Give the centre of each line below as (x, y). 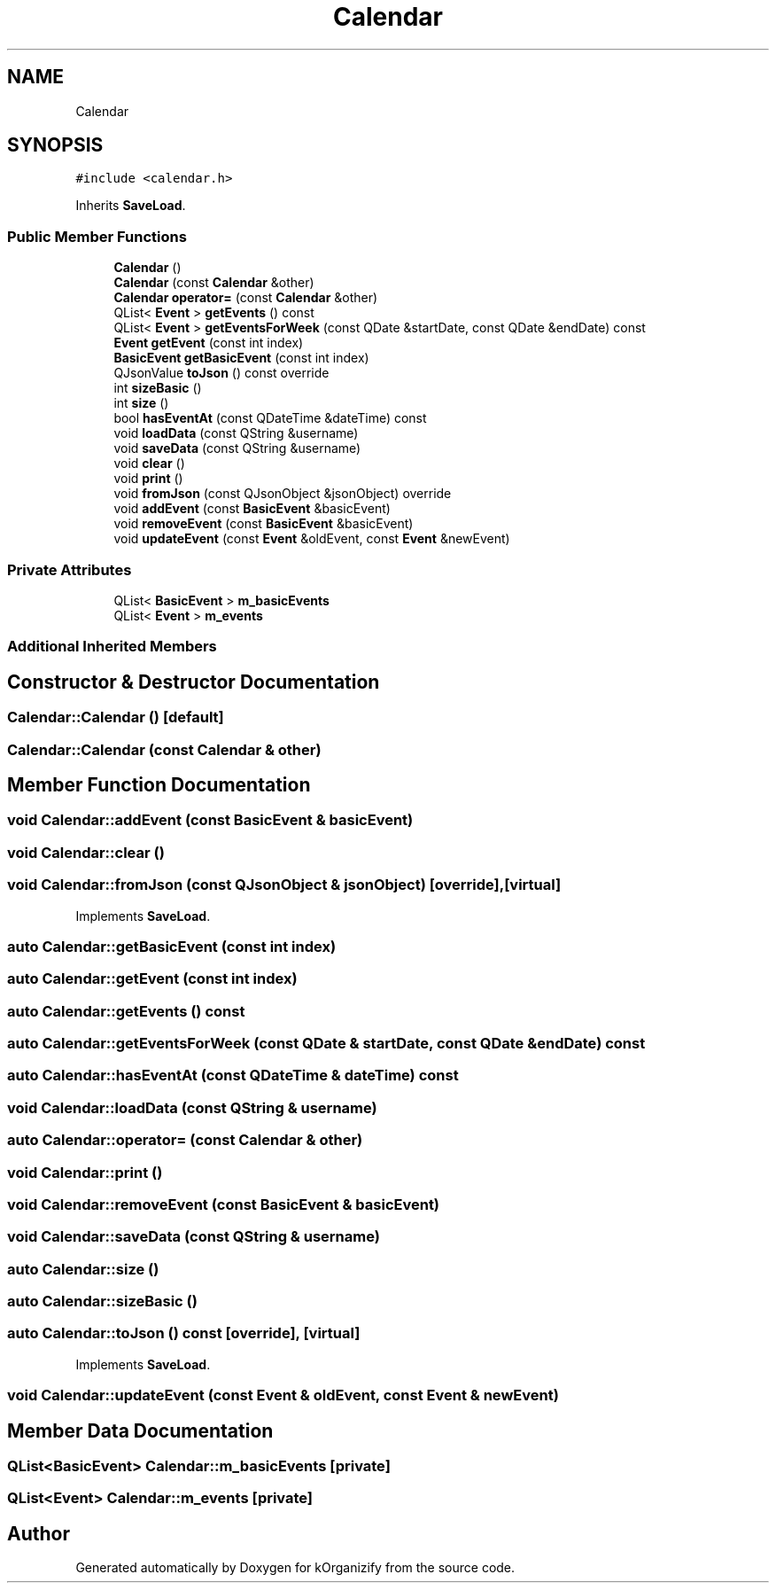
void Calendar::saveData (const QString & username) (194, 1237)
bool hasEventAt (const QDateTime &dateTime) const (270, 418)
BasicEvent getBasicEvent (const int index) (241, 358)
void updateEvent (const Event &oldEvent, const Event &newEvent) (312, 539)
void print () (148, 479)
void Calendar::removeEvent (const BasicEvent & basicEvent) (224, 1204)
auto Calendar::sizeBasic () (102, 1301)
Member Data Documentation (140, 1430)
